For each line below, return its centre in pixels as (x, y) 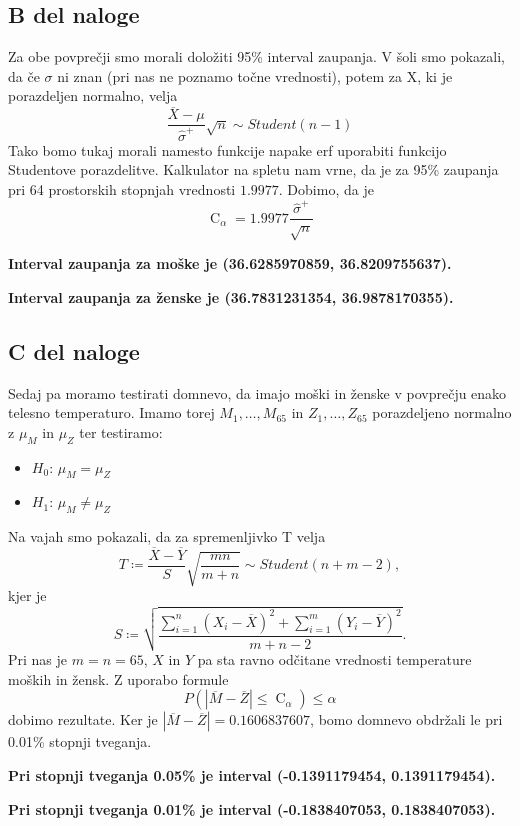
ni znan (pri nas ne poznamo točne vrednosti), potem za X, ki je (255, 75)
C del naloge (74, 350)
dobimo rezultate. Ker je (83, 719)
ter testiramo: (121, 431)
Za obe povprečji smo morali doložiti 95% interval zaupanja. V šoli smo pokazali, (256, 56)
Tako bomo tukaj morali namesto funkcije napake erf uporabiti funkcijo (227, 149)
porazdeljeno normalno (442, 412)
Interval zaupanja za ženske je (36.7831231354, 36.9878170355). (231, 296)
